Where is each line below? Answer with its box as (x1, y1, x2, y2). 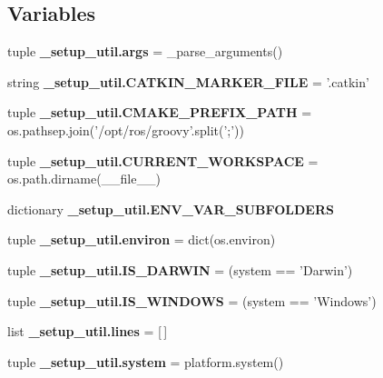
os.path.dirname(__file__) (7, 169, 161, 188)
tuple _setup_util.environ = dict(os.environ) (7, 230, 276, 249)
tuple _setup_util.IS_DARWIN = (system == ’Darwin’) (7, 260, 353, 279)
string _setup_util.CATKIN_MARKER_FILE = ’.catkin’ (7, 72, 369, 91)
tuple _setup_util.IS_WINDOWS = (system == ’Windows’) (7, 291, 377, 310)
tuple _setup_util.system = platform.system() (7, 352, 284, 371)
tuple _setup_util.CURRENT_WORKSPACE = (7, 151, 319, 170)
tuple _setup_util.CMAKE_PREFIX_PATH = (7, 103, 312, 122)
